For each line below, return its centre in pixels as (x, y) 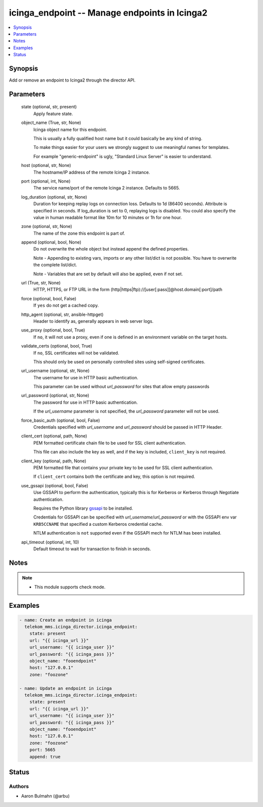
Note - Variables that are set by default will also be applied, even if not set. (108, 274)
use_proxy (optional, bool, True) (53, 330)
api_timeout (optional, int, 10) (50, 542)
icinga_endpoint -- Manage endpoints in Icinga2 (108, 13)
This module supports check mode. (70, 587)
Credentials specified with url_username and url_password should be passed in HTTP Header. (128, 427)
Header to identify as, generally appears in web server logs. (93, 321)
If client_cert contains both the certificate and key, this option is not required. (114, 476)
